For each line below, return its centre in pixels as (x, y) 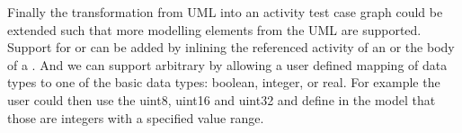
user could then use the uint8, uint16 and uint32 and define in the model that (222, 99)
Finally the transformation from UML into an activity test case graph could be (225, 12)
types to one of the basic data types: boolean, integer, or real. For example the (224, 82)
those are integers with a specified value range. (136, 117)
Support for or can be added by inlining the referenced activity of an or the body (231, 47)
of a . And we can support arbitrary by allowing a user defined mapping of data (227, 64)
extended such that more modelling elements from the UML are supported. (214, 29)
